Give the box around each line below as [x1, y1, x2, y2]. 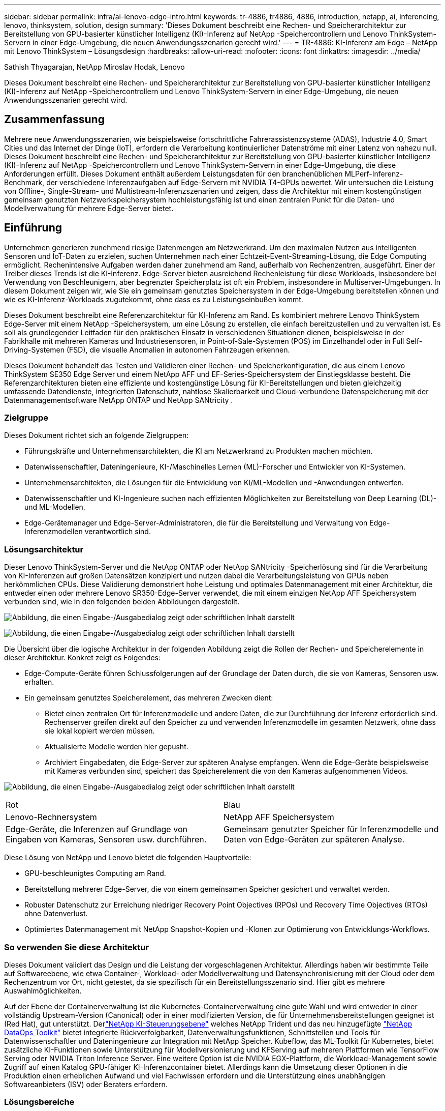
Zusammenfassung [4, 113, 105, 126]
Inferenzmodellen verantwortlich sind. [24, 527, 151, 536]
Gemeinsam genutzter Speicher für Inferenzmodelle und [224, 824, 439, 835]
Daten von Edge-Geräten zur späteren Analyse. [224, 834, 405, 845]
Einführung [4, 221, 62, 235]
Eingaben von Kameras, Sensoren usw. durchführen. [6, 834, 207, 845]
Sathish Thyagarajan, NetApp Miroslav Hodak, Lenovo [4, 63, 185, 71]
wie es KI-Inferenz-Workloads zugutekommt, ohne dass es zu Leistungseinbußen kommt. [4, 295, 303, 304]
